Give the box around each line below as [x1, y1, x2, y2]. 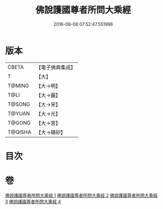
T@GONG [7, 119, 31, 126]
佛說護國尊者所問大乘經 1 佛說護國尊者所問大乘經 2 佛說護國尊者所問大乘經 [5, 192, 158, 198]
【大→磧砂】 [36, 129, 66, 136]
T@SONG [7, 101, 31, 107]
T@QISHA [7, 128, 31, 135]
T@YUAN [7, 110, 30, 117]
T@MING [7, 82, 29, 89]
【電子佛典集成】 [36, 64, 76, 71]
